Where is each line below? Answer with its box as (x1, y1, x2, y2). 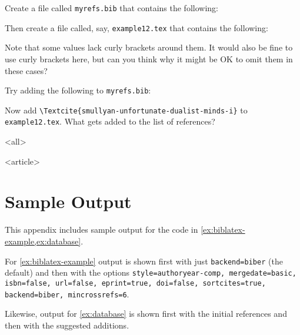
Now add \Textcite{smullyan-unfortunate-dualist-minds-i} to (5, 103, 248, 116)
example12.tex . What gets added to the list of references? (5, 115, 215, 128)
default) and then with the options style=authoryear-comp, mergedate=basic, (5, 266, 296, 279)
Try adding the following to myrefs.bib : (5, 84, 151, 96)
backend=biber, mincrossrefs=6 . (5, 287, 129, 300)
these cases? (5, 64, 48, 76)
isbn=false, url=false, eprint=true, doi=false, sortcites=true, (5, 279, 266, 287)
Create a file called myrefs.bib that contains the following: (5, 2, 218, 14)
